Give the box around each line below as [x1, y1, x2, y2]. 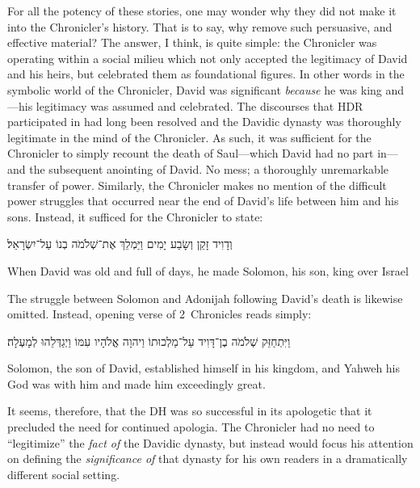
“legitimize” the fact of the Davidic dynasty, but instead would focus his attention [7, 434, 414, 451]
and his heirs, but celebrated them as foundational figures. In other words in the [7, 65, 405, 82]
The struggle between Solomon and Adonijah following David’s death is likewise [7, 289, 403, 306]
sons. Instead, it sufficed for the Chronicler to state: [7, 208, 263, 225]
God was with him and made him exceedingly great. [7, 375, 266, 392]
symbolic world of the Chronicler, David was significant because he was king [7, 81, 382, 98]
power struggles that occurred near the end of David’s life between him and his [7, 192, 399, 209]
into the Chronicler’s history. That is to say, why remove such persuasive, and [7, 18, 393, 35]
